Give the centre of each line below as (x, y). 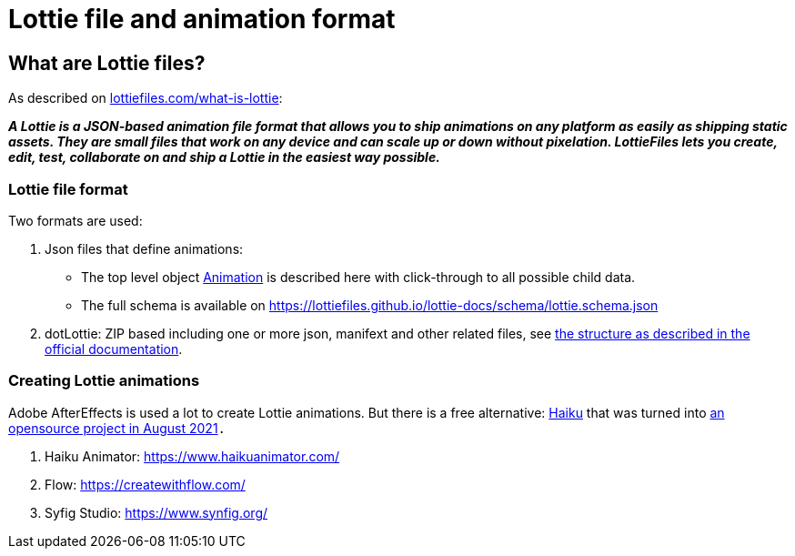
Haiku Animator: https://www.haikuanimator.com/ (192, 456)
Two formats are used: (75, 220)
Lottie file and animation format (202, 19)
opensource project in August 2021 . (117, 428)
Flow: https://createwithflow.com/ (145, 484)
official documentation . (114, 349)
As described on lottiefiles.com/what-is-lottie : (146, 98)
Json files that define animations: (144, 248)
